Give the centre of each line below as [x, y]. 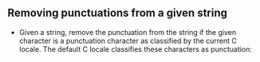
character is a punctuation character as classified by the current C [128, 41]
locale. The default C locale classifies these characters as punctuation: [136, 49]
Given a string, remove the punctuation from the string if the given [128, 32]
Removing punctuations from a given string [118, 13]
